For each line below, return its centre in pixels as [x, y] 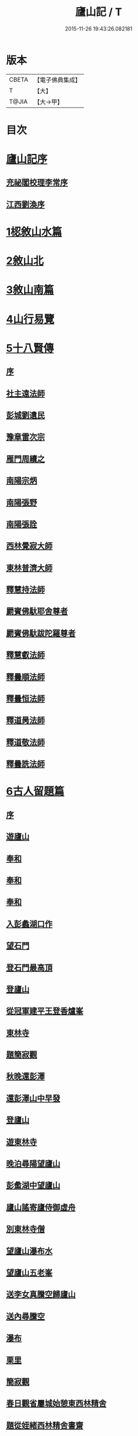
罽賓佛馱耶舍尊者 [37, 611]
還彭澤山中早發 [33, 1098]
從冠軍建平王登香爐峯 [45, 1011]
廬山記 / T [99, 12]
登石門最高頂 [29, 968]
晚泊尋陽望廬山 [33, 1164]
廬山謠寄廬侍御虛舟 [41, 1207]
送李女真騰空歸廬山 [41, 1295]
